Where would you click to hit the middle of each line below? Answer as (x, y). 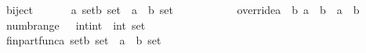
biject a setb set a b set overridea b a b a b (183, 9)
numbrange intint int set (76, 25)
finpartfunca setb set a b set (84, 40)
